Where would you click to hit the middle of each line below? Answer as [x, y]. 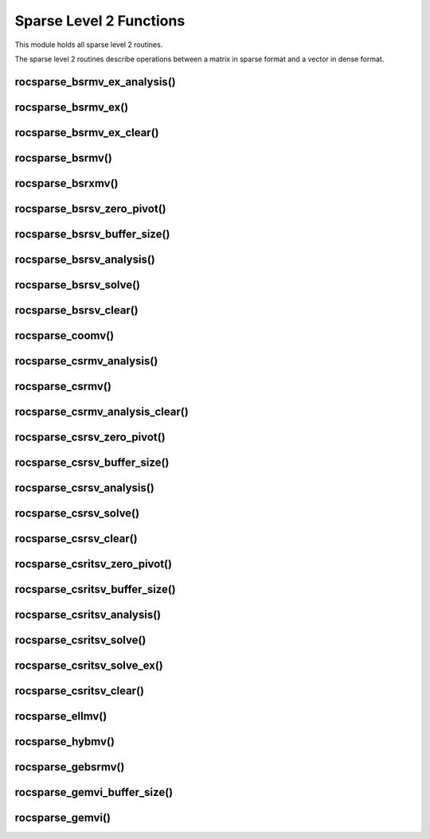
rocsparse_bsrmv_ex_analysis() [95, 82]
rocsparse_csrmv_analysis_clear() [102, 411]
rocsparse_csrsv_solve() [77, 513]
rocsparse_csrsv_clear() [76, 539]
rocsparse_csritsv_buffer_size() [96, 589]
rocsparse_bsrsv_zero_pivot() [90, 208]
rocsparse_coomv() [64, 336]
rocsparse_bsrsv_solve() [78, 285]
